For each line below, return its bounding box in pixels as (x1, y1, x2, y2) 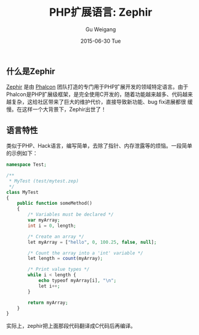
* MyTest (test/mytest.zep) (8, 178, 79, 184)
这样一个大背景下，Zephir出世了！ (22, 106, 107, 113)
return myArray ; (28, 300, 68, 306)
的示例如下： (6, 149, 38, 157)
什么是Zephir (6, 66, 56, 76)
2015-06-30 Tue (80, 37, 121, 44)
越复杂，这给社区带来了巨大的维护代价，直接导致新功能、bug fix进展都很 (6, 98, 186, 106)
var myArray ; (28, 217, 61, 223)
